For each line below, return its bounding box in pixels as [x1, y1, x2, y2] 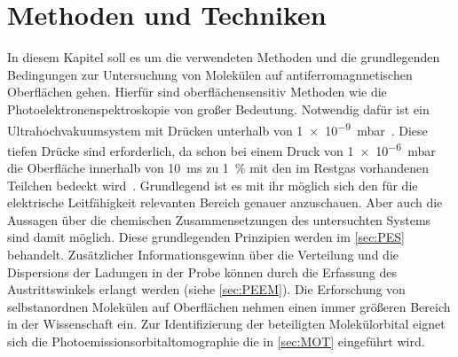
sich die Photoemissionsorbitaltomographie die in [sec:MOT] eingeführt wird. [7, 331, 425, 350]
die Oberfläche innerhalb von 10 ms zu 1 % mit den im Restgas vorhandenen [7, 159, 429, 176]
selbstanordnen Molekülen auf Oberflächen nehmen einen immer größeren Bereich [7, 297, 451, 315]
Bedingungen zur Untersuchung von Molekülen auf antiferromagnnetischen [7, 65, 413, 83]
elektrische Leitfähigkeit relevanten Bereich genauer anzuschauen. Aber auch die [7, 193, 443, 212]
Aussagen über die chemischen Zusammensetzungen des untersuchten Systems [7, 210, 431, 229]
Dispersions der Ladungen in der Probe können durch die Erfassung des [7, 262, 398, 281]
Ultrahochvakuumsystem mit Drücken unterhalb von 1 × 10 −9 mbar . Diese [7, 118, 428, 139]
